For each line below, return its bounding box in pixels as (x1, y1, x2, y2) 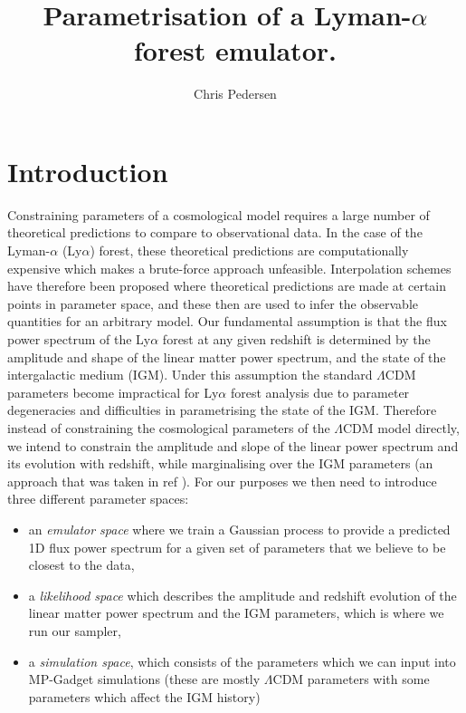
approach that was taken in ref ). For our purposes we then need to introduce (7, 471, 437, 490)
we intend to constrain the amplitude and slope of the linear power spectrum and (7, 436, 459, 455)
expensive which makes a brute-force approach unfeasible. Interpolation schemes (7, 258, 452, 277)
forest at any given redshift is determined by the (162, 330, 431, 348)
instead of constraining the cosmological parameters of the (7, 418, 330, 437)
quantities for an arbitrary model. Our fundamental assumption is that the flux (7, 312, 447, 331)
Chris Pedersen (194, 84, 277, 103)
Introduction (7, 152, 168, 189)
